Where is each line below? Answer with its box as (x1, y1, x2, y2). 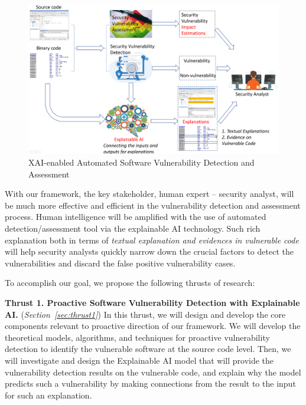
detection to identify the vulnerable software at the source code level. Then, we (5, 343, 291, 355)
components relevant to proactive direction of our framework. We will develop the (5, 320, 301, 332)
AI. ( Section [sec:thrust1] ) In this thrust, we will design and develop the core (5, 308, 286, 320)
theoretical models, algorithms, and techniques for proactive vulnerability (5, 331, 270, 343)
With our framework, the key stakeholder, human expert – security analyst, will (5, 187, 294, 200)
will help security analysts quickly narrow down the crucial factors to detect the (5, 245, 294, 258)
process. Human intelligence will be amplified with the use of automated (5, 210, 266, 223)
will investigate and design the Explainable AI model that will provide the (5, 354, 274, 366)
